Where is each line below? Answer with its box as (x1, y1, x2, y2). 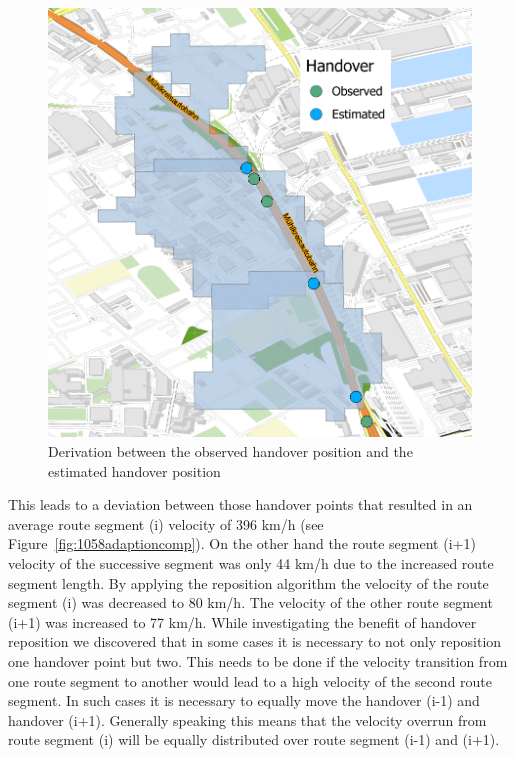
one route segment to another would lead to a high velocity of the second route (8, 670, 493, 691)
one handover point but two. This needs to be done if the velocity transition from (8, 650, 508, 671)
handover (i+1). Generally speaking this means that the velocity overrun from (8, 709, 487, 730)
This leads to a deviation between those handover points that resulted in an (8, 494, 473, 515)
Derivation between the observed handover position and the (48, 440, 413, 461)
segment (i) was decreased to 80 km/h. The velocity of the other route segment (8, 592, 493, 613)
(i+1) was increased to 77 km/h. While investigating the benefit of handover (8, 611, 477, 632)
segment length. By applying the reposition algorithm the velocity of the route (8, 572, 489, 593)
